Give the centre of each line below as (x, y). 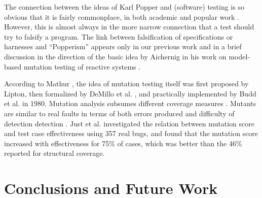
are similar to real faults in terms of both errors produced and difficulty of (119, 113)
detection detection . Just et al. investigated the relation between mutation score (129, 123)
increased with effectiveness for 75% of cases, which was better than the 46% (123, 143)
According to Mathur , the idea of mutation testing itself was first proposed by (126, 84)
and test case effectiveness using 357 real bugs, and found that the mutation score (131, 133)
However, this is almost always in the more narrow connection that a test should (129, 27)
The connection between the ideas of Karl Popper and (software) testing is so (124, 7)
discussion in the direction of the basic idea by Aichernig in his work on (115, 56)
